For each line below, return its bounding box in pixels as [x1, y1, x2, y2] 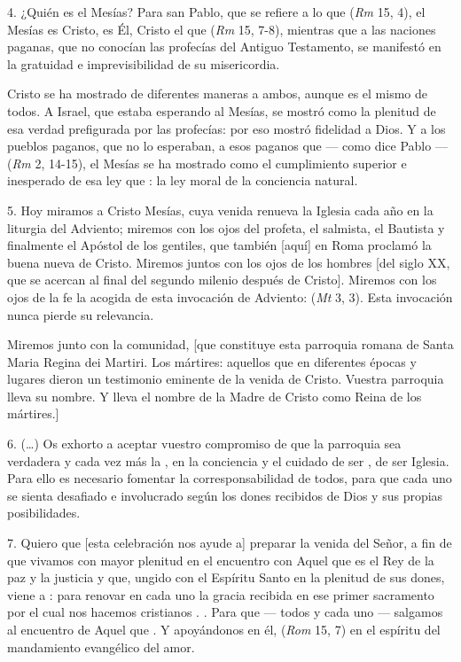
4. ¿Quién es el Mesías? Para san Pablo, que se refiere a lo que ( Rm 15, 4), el [7, 3, 426, 20]
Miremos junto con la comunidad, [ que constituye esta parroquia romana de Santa [7, 335, 454, 354]
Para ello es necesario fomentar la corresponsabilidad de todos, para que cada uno [7, 469, 452, 487]
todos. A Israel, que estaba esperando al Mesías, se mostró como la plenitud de [7, 101, 436, 120]
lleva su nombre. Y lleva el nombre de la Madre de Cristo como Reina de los [7, 386, 422, 405]
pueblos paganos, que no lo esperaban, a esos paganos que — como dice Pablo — [7, 136, 448, 155]
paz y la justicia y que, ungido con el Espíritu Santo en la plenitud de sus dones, [7, 568, 445, 587]
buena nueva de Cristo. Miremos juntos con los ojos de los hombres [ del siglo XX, [7, 253, 450, 271]
